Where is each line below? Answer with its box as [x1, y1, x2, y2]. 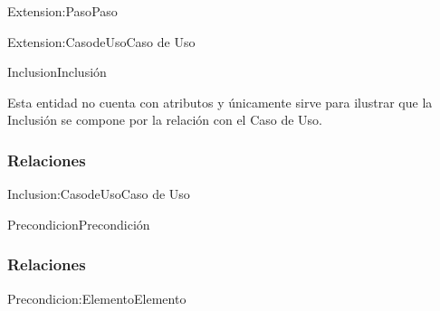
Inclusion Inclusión [7, 62, 107, 81]
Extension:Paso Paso [7, 2, 118, 20]
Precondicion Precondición [7, 214, 150, 233]
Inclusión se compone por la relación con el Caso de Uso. [7, 110, 323, 129]
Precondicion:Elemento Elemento [7, 288, 187, 307]
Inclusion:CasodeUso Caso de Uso [7, 184, 190, 203]
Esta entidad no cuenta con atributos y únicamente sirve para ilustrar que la [7, 92, 433, 111]
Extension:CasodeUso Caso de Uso [7, 32, 196, 51]
